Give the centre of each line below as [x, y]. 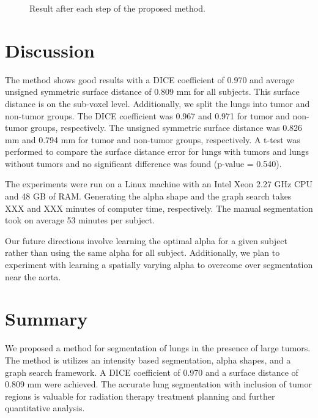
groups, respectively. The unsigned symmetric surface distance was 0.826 [167, 128]
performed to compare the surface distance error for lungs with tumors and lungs [157, 151]
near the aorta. [33, 276]
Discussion [50, 50]
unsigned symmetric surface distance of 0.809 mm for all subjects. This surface [152, 91]
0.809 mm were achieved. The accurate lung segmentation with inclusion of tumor [158, 384]
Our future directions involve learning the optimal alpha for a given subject [146, 240]
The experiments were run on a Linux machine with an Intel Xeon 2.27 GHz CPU [159, 184]
